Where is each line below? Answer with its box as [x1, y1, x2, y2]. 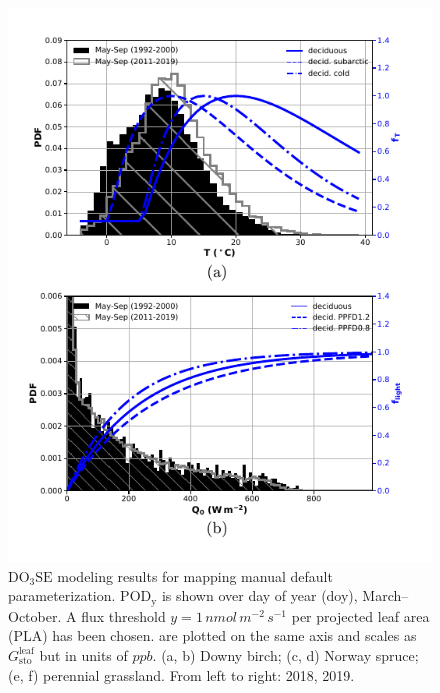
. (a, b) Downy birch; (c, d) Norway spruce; [152, 644, 419, 665]
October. [8, 605, 62, 626]
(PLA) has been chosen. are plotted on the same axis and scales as [8, 625, 417, 646]
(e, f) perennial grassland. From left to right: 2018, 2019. [8, 664, 355, 685]
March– [362, 585, 409, 606]
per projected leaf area [291, 605, 430, 626]
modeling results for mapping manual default [57, 565, 333, 586]
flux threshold [81, 605, 166, 626]
